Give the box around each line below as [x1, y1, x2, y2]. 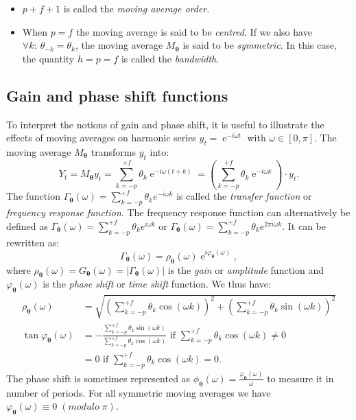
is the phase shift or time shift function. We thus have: [43, 277, 271, 291]
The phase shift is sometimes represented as [6, 371, 191, 385]
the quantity [22, 51, 75, 65]
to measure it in [267, 371, 334, 385]
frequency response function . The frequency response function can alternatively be [6, 205, 351, 220]
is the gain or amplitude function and [167, 262, 324, 277]
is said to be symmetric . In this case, [182, 38, 337, 52]
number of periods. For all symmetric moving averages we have [6, 385, 271, 399]
